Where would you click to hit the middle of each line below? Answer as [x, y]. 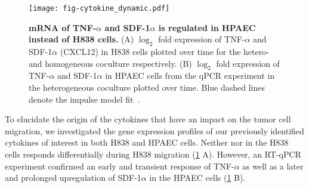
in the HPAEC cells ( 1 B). [197, 178]
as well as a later [273, 166]
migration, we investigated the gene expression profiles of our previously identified [154, 130]
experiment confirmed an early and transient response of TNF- [120, 166]
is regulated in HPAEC [207, 27]
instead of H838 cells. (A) [81, 39]
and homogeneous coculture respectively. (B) [110, 63]
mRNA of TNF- [63, 27]
